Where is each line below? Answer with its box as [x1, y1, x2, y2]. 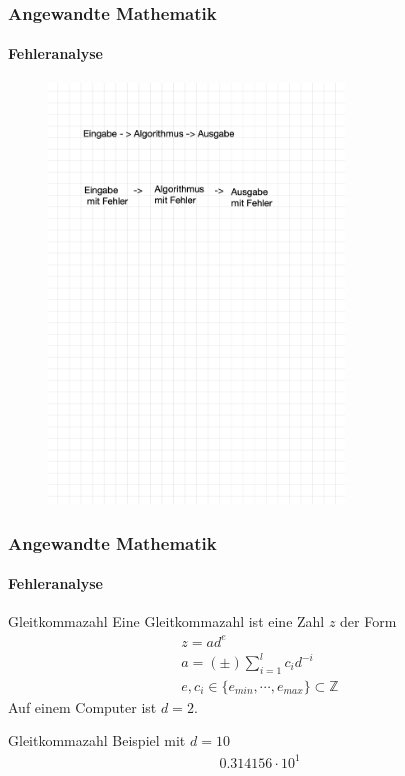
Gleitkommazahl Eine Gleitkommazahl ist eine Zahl [8, 611, 325, 632]
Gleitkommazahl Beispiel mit [8, 730, 186, 751]
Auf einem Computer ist [8, 696, 157, 717]
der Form [340, 611, 397, 632]
